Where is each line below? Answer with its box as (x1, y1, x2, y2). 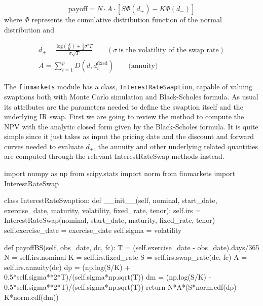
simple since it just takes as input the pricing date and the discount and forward (4, 131, 254, 142)
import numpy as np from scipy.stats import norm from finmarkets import (4, 168, 236, 179)
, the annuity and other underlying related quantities (94, 141, 258, 151)
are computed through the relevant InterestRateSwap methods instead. (4, 151, 224, 161)
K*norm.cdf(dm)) (4, 291, 59, 302)
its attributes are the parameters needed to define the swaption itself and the (4, 101, 243, 112)
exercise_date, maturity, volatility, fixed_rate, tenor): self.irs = (4, 205, 201, 215)
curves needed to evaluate (4, 141, 84, 151)
